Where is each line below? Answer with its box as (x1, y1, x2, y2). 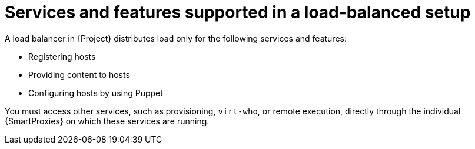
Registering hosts (28, 51, 96, 62)
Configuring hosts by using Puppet (28, 87, 163, 98)
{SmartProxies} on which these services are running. (5, 116, 210, 126)
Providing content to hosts (28, 69, 130, 80)
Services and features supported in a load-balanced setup (5, 2, 471, 22)
